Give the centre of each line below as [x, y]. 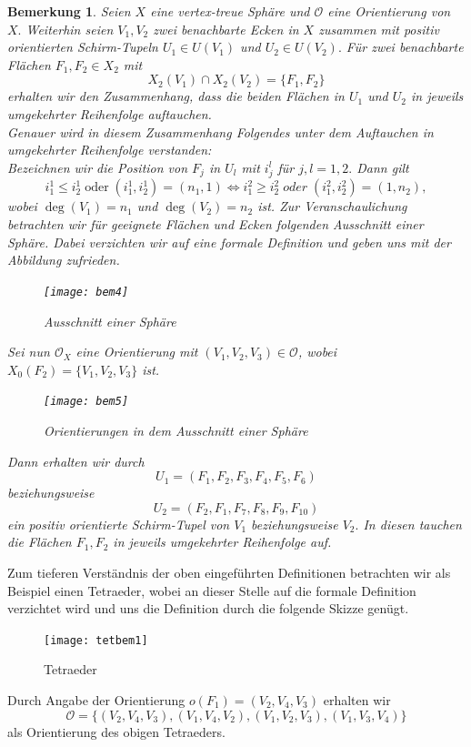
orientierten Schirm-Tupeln [83, 47]
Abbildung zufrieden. [64, 260]
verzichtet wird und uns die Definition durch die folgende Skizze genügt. [208, 608]
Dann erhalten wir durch [76, 461]
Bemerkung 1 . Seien [69, 11]
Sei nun [29, 352]
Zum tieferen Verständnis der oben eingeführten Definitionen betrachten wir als [229, 572]
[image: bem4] [86, 292]
